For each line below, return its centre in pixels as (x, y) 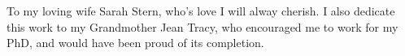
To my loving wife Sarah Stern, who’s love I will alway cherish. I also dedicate (201, 11)
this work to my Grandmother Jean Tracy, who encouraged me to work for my (202, 26)
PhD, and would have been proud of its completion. (135, 43)
